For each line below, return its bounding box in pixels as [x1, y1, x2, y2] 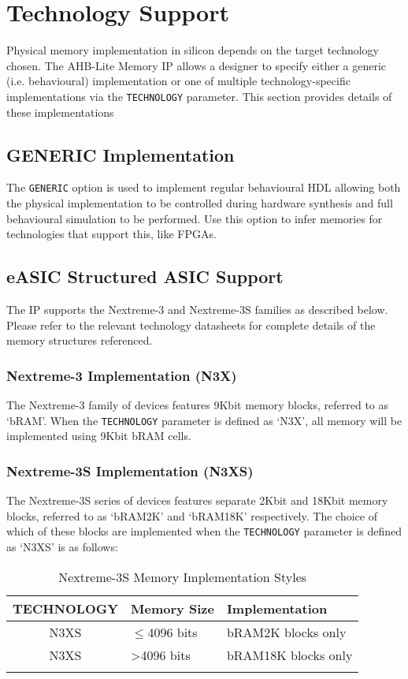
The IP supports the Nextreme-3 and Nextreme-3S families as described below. [6, 301, 388, 317]
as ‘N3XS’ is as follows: [6, 538, 118, 554]
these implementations [6, 103, 114, 120]
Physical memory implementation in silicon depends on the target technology [6, 42, 380, 58]
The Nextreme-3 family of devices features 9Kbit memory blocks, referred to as [6, 397, 389, 412]
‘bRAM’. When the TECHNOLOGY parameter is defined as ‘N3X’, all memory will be [6, 412, 402, 428]
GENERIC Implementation [6, 142, 235, 166]
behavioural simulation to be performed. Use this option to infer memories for [6, 210, 383, 226]
